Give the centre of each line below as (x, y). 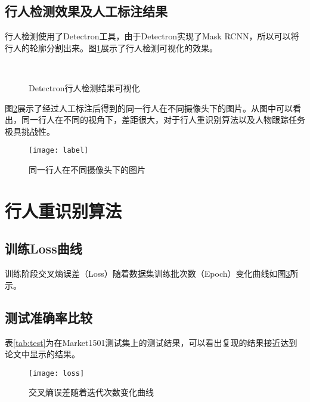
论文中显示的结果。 (42, 354)
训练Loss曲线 (44, 248)
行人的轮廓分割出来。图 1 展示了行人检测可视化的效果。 (111, 47)
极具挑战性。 (30, 131)
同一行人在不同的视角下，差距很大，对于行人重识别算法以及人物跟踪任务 (163, 120)
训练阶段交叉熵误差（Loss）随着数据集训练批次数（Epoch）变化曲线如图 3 (148, 273)
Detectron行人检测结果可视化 (84, 87)
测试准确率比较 (49, 317)
